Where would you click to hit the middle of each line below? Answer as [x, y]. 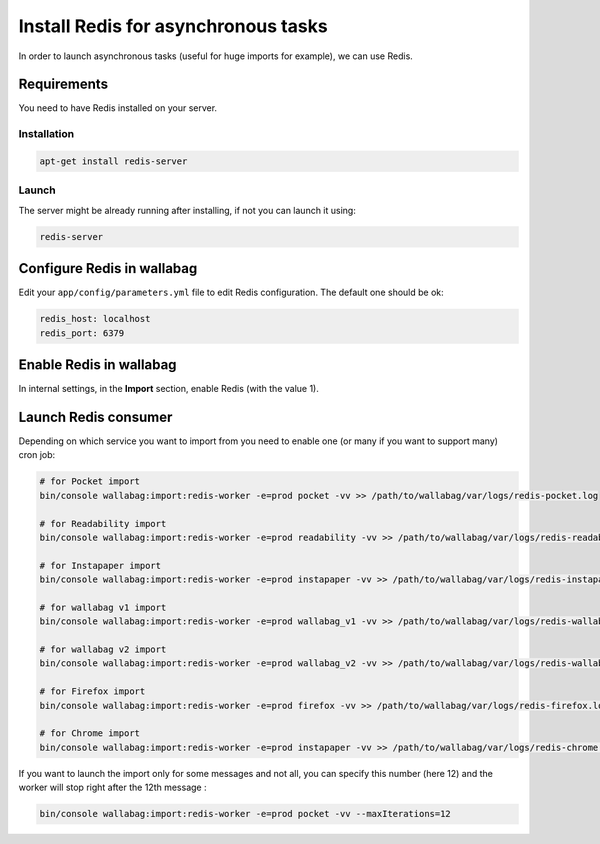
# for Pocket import [89, 481]
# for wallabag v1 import [103, 607]
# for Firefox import [92, 691]
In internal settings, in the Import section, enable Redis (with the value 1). [168, 389]
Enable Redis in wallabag [97, 364]
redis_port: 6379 [82, 333]
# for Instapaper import [100, 565]
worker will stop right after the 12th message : [112, 787]
